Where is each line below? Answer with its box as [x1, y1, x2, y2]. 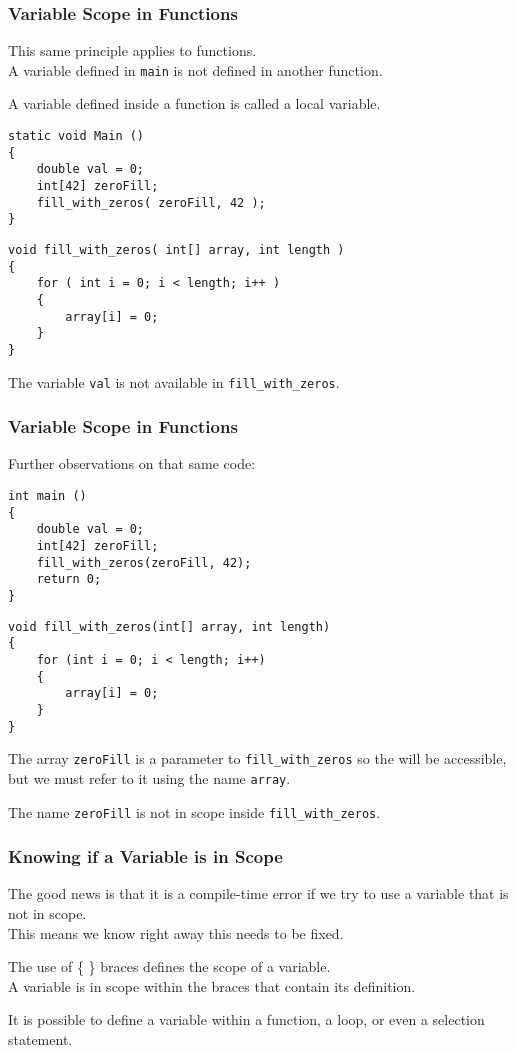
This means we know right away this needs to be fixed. [8, 922, 344, 943]
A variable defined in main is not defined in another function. [8, 59, 383, 80]
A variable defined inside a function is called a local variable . [8, 93, 381, 114]
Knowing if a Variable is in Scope [8, 844, 283, 869]
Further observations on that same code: [8, 453, 256, 474]
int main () [8, 489, 87, 504]
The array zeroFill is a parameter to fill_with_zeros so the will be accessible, [8, 748, 507, 769]
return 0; [36, 572, 102, 587]
